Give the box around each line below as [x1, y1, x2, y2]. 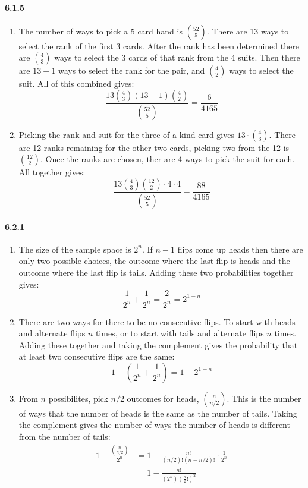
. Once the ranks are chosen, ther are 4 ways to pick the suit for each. [40, 153, 295, 165]
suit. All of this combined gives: [18, 77, 134, 90]
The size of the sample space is [18, 243, 131, 255]
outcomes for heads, [127, 392, 199, 404]
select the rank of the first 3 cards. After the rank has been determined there [18, 39, 299, 52]
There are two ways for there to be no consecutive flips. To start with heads [18, 315, 296, 328]
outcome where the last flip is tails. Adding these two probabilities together [18, 266, 294, 278]
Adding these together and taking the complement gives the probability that [18, 338, 298, 351]
